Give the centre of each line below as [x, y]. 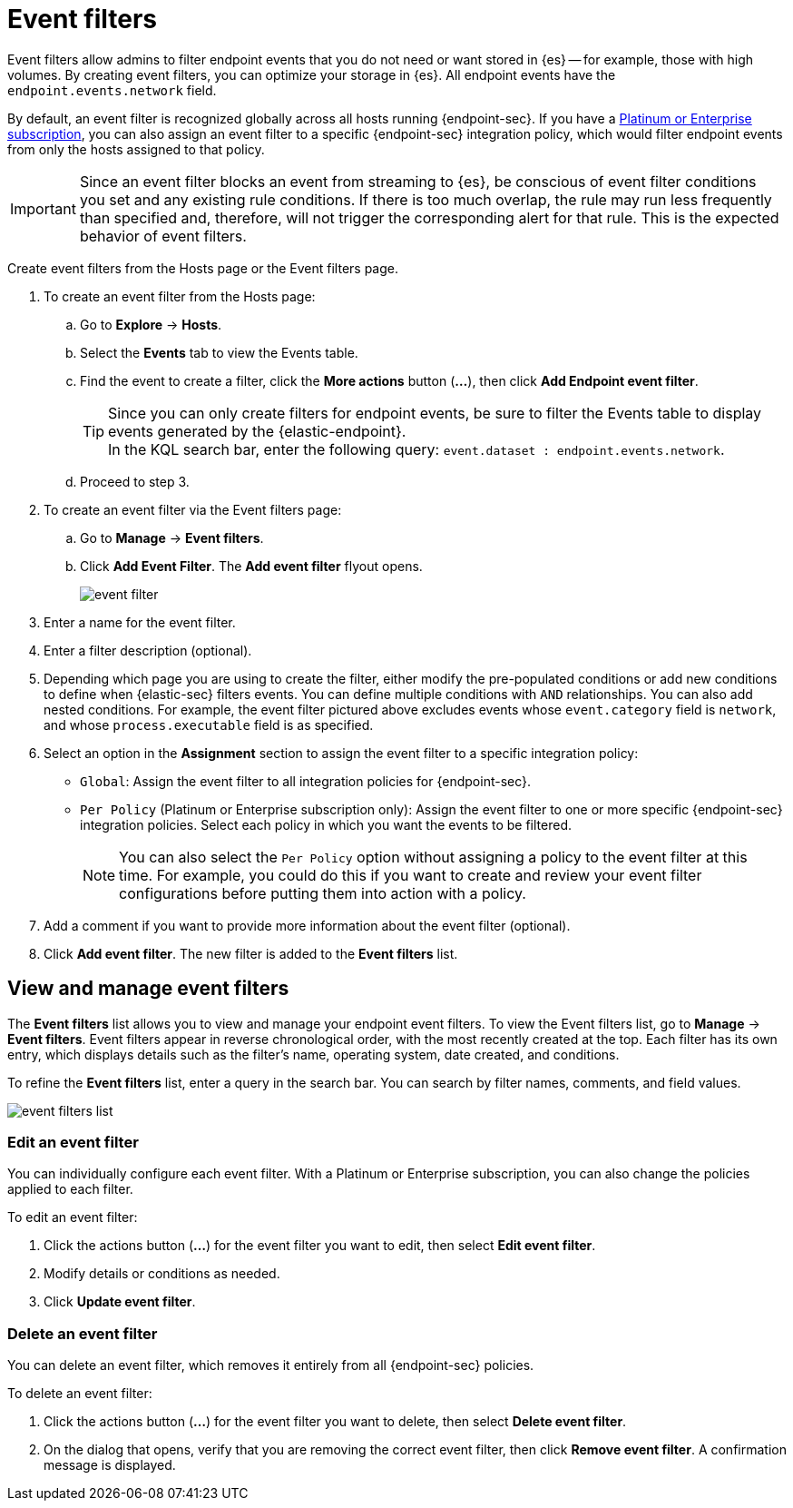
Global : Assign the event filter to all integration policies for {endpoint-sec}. [306, 781]
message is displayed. [110, 1465]
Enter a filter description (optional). [148, 650]
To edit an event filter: [73, 1217]
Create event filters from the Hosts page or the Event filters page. [203, 268]
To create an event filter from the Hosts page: [180, 296]
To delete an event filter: [80, 1394]
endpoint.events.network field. [112, 90]
